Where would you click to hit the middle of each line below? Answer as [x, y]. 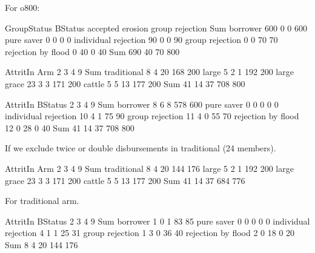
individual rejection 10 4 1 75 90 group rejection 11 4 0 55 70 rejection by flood [152, 116]
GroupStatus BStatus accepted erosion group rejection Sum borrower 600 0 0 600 [156, 28]
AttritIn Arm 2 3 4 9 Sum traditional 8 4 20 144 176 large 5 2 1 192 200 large [149, 168]
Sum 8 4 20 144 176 [41, 244]
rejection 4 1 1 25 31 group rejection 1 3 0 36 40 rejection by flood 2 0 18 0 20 [150, 233]
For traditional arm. [42, 201]
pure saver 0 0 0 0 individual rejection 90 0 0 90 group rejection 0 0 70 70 [141, 40]
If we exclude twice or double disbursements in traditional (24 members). [141, 148]
